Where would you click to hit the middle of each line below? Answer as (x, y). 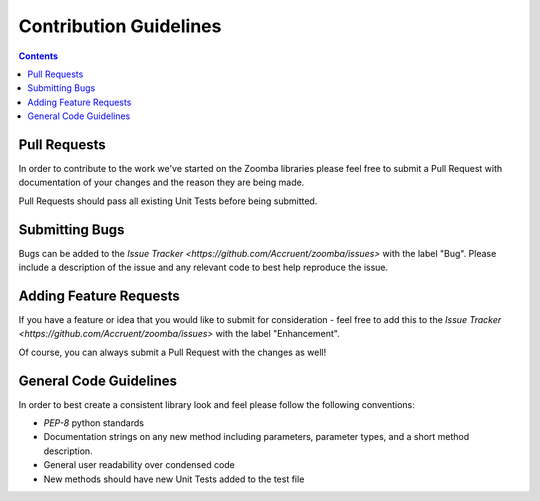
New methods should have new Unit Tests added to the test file (174, 479)
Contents (38, 56)
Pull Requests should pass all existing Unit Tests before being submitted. (168, 201)
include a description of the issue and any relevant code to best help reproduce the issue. (203, 267)
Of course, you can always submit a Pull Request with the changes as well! (172, 352)
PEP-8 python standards (94, 423)
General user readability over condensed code (139, 465)
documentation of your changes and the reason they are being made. (161, 182)
